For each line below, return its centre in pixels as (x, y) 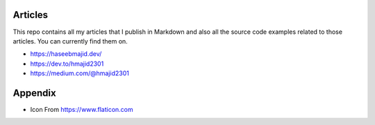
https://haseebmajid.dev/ (66, 54)
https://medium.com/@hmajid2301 (80, 73)
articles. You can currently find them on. (70, 41)
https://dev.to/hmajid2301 (67, 64)
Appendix (34, 93)
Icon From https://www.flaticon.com (82, 109)
